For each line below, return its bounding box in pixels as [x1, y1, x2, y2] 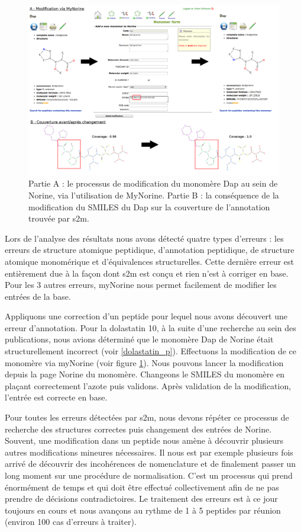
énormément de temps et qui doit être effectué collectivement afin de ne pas [5, 480, 279, 493]
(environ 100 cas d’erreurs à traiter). [5, 515, 137, 528]
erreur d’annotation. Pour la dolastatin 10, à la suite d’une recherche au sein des [5, 321, 296, 334]
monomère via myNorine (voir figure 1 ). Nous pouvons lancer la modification [5, 356, 284, 368]
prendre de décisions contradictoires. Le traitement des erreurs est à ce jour [5, 492, 278, 505]
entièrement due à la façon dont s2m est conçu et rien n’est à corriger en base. [5, 267, 289, 279]
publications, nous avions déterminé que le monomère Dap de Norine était [5, 333, 274, 345]
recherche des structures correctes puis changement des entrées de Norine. [5, 422, 272, 435]
